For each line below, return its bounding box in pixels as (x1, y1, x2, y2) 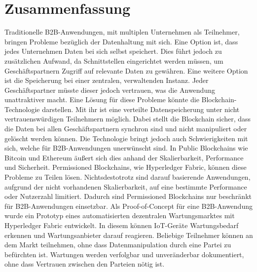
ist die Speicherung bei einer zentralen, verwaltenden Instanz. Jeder (4, 75, 209, 85)
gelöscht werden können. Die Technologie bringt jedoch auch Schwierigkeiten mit (4, 133, 248, 143)
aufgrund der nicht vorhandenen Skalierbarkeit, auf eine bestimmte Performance (4, 181, 247, 192)
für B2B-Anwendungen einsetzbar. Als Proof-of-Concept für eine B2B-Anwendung (4, 200, 253, 211)
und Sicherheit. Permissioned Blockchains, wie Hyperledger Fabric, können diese (4, 162, 247, 172)
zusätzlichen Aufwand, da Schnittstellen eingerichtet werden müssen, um (4, 55, 223, 66)
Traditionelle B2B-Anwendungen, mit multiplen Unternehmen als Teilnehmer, (4, 27, 240, 37)
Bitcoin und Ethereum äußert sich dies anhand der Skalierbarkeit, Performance (4, 152, 244, 162)
